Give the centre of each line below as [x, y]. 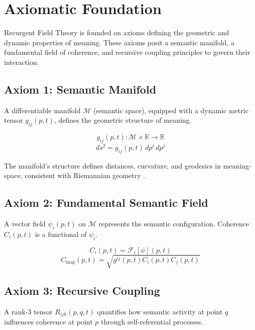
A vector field [25, 224]
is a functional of [61, 234]
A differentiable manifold [42, 110]
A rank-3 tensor [28, 311]
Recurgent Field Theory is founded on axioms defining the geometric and [117, 32]
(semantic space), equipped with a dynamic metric [171, 110]
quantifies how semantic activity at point [160, 311]
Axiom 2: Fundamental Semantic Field [106, 202]
